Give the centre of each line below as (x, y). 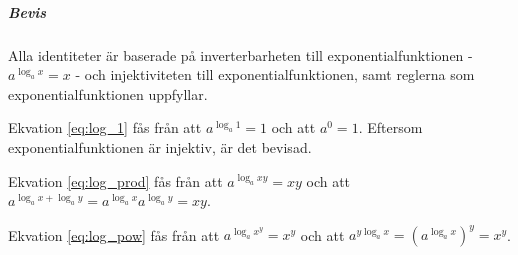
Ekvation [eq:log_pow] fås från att (114, 234)
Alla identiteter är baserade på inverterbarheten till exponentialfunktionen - (240, 54)
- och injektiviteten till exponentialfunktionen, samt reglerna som (275, 74)
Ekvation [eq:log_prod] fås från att (115, 180)
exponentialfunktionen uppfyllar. (108, 93)
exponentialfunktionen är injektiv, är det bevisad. (160, 146)
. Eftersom (390, 127)
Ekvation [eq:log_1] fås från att (105, 127)
